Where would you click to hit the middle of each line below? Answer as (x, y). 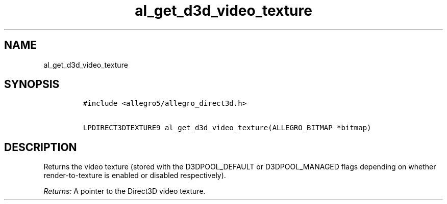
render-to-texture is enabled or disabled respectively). (135, 176)
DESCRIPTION (41, 147)
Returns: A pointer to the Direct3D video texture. (125, 191)
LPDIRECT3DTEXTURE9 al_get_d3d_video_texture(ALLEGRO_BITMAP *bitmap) (227, 128)
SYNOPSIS (32, 84)
